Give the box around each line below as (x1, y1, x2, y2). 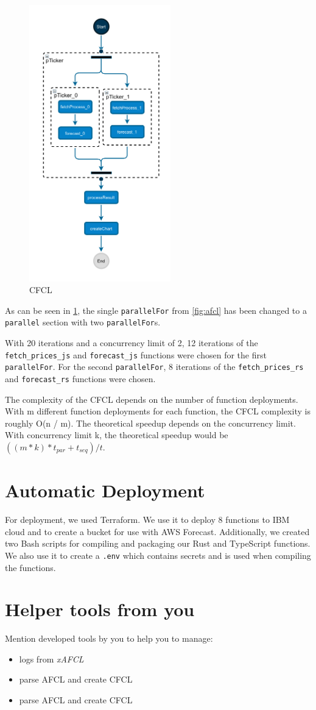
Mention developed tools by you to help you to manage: (5, 632, 213, 645)
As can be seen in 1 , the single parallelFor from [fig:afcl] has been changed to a (5, 304, 307, 316)
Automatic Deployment (5, 478, 205, 503)
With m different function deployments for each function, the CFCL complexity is (5, 405, 311, 417)
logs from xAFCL (19, 652, 84, 665)
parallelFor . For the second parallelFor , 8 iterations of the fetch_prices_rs (5, 360, 304, 373)
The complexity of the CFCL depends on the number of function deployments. (5, 392, 298, 405)
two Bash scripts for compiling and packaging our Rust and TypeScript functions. (5, 537, 311, 550)
